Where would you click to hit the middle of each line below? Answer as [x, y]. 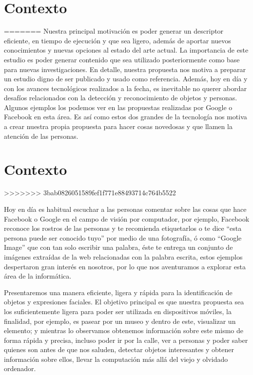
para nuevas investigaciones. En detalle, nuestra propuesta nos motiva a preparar [125, 69]
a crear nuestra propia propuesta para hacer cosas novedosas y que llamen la [118, 126]
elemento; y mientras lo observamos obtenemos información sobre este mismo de [124, 330]
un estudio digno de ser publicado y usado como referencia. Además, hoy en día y [126, 79]
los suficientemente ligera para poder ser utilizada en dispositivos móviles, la [118, 311]
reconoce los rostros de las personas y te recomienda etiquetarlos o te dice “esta [123, 228]
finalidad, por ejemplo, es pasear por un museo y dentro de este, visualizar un [120, 321]
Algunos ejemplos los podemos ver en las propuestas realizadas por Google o [118, 107]
